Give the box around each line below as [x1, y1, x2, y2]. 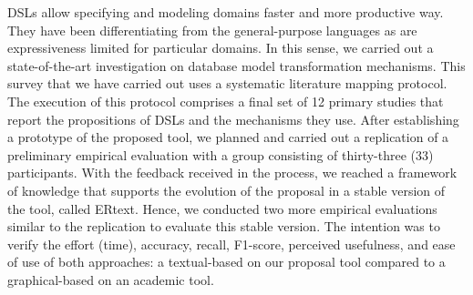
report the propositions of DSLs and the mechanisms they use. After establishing [7, 109, 459, 128]
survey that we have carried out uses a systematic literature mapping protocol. [7, 74, 447, 93]
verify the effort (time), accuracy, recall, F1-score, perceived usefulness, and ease [7, 234, 456, 253]
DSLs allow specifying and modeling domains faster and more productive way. [7, 3, 444, 21]
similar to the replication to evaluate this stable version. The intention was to [7, 217, 440, 236]
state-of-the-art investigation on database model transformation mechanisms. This [7, 56, 466, 75]
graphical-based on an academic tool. [7, 270, 214, 289]
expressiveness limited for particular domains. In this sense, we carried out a [7, 38, 434, 57]
